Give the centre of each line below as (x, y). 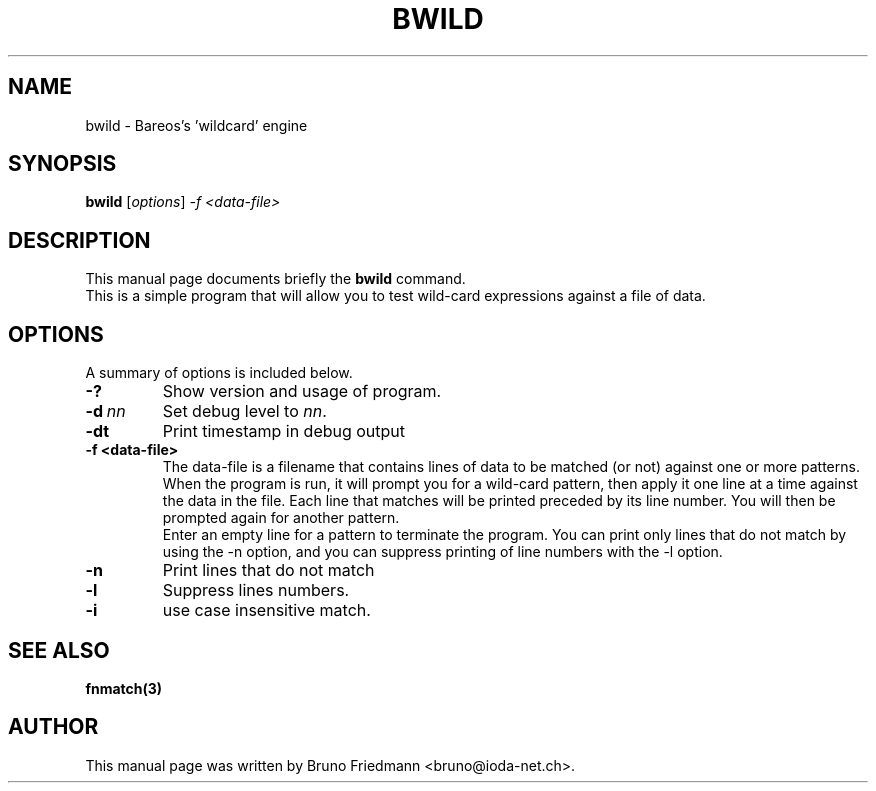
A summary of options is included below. (219, 373)
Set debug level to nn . (244, 411)
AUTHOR (53, 727)
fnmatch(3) (124, 688)
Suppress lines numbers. (256, 590)
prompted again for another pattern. (281, 518)
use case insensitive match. (266, 610)
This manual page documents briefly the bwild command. (275, 279)
